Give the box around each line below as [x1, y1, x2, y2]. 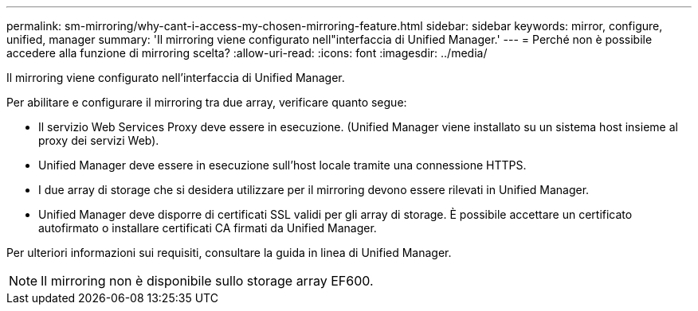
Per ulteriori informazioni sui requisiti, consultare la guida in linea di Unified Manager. [6, 246, 452, 259]
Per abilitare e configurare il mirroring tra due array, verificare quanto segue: [6, 95, 407, 109]
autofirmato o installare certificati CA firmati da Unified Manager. [38, 221, 377, 235]
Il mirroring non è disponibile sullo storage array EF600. [41, 273, 374, 289]
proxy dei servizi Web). [38, 134, 159, 147]
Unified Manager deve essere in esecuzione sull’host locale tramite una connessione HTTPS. [38, 158, 527, 172]
